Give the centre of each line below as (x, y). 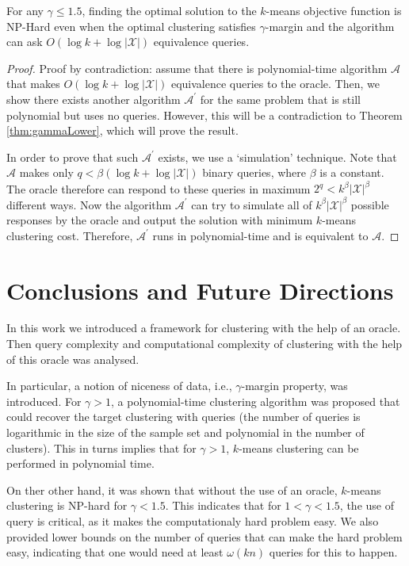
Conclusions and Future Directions (200, 290)
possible (370, 204)
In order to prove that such (73, 157)
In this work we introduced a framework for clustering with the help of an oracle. (204, 328)
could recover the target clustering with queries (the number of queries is (183, 417)
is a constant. (352, 172)
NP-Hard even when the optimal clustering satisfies (131, 26)
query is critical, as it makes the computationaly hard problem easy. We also (193, 520)
